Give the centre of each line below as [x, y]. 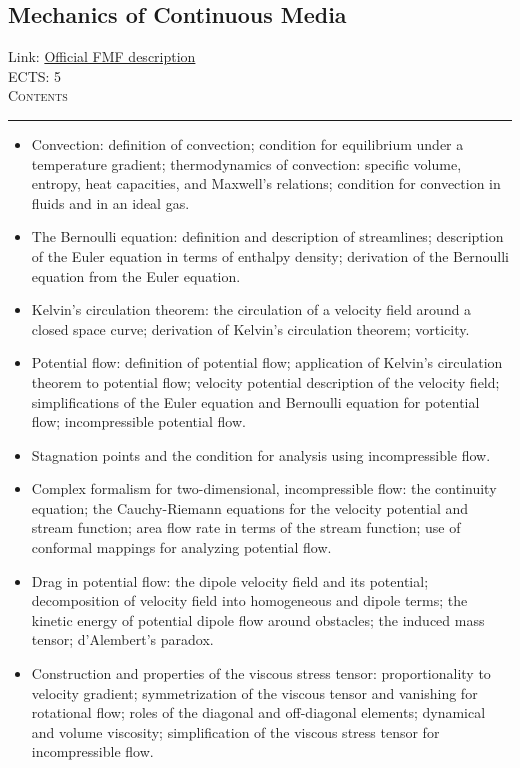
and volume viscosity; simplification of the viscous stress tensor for [235, 731]
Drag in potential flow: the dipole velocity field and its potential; [230, 580]
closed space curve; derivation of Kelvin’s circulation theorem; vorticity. [250, 328]
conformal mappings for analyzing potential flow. [181, 547]
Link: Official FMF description [102, 56]
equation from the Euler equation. [136, 275]
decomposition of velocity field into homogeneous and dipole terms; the [249, 600]
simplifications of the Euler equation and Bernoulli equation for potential [255, 401]
